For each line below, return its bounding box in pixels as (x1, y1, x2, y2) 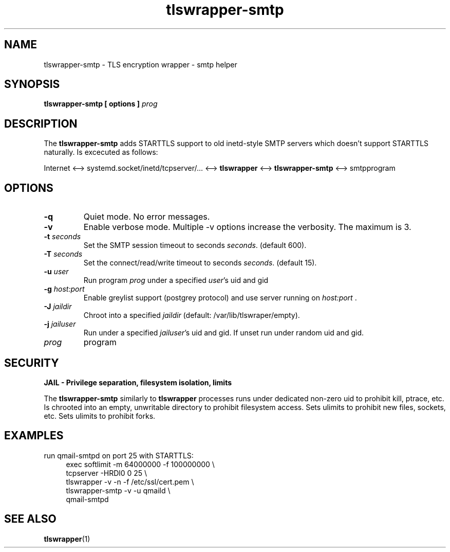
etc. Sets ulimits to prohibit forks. (44, 411, 156, 420)
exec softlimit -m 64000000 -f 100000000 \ (66, 459, 215, 469)
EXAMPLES (4, 429, 64, 442)
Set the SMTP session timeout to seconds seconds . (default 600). (83, 241, 307, 250)
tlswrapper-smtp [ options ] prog (44, 99, 158, 109)
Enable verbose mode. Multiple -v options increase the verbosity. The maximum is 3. (83, 222, 411, 233)
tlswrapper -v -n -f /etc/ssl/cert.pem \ (66, 477, 194, 486)
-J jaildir (44, 302, 72, 311)
